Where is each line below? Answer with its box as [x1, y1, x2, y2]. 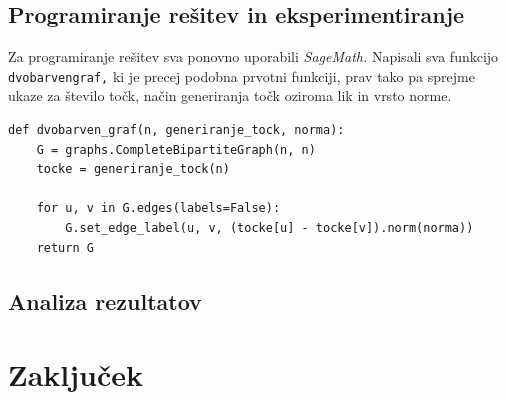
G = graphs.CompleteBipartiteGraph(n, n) [36, 142, 316, 157]
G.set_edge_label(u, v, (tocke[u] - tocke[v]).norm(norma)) [65, 221, 474, 236]
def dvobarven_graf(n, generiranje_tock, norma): [8, 123, 345, 138]
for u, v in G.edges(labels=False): [36, 201, 281, 216]
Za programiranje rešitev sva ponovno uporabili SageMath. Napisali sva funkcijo [8, 46, 499, 67]
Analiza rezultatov [8, 285, 202, 316]
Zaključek [8, 354, 144, 395]
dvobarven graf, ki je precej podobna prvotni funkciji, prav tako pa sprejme [8, 65, 475, 86]
